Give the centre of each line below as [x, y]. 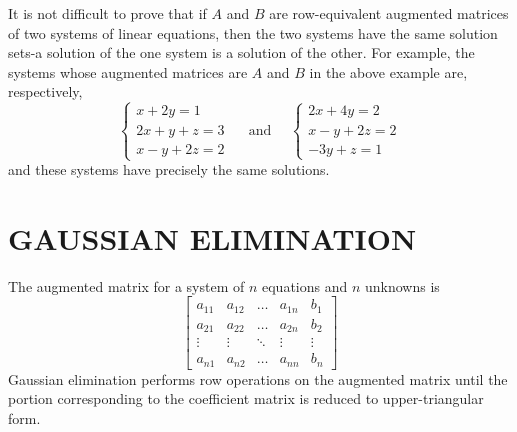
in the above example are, [388, 71]
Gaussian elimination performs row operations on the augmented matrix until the [258, 378]
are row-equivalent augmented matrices [389, 13]
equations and [305, 285]
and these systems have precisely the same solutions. [169, 169]
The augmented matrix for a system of [126, 285]
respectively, [45, 91]
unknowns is [402, 285]
